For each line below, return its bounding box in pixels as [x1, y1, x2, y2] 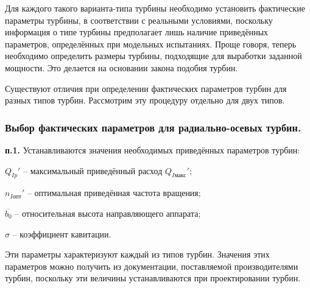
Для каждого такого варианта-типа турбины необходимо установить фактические [5, 2, 305, 14]
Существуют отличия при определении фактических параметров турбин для [5, 82, 287, 94]
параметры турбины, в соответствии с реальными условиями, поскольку [5, 13, 273, 26]
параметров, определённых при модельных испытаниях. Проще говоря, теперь [5, 37, 297, 50]
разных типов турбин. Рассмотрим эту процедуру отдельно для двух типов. [5, 94, 285, 107]
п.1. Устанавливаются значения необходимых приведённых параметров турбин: [5, 143, 300, 156]
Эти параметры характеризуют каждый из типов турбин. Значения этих [5, 248, 270, 261]
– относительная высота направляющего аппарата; [15, 206, 201, 219]
